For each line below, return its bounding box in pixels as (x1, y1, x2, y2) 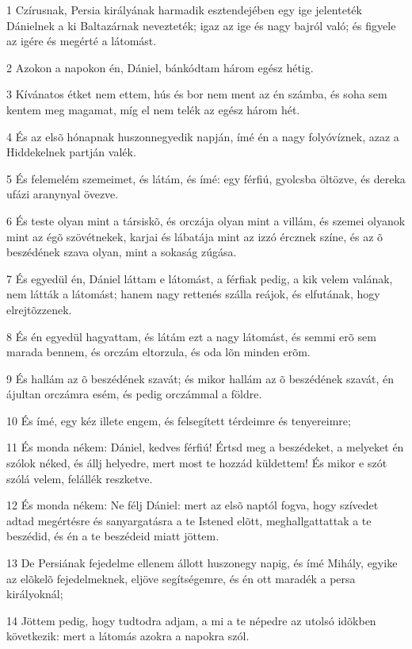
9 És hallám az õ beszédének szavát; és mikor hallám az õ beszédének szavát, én (6, 370, 395, 386)
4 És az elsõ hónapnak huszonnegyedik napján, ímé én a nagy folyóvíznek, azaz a (6, 128, 399, 144)
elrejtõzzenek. (6, 301, 72, 317)
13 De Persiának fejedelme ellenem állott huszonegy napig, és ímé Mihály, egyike (6, 555, 398, 571)
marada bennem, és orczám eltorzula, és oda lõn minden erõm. (6, 344, 311, 360)
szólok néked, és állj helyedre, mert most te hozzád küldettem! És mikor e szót (6, 455, 387, 471)
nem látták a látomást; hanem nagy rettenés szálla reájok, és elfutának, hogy (6, 286, 380, 302)
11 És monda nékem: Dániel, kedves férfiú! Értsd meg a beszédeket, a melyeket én (6, 439, 404, 455)
